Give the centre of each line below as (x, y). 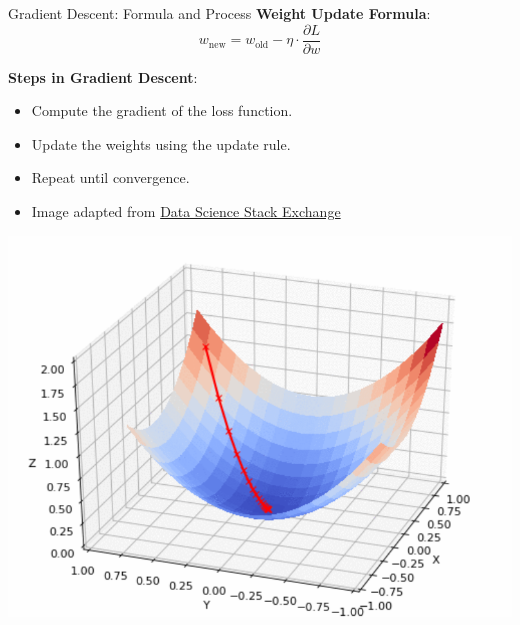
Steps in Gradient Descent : (103, 76)
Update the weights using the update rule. (161, 143)
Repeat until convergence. (110, 177)
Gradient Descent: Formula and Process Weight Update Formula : (219, 13)
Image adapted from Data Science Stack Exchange (186, 211)
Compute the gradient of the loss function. (162, 110)
